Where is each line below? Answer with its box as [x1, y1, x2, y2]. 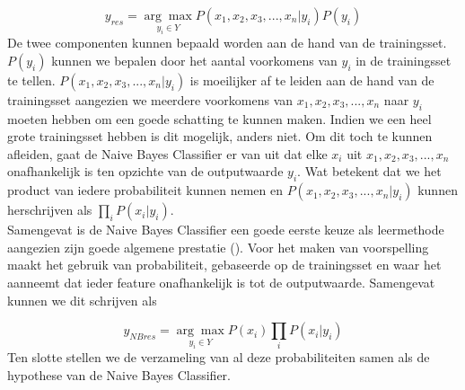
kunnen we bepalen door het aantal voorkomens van [51, 50, 338, 69]
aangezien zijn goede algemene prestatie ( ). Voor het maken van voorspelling [7, 237, 429, 256]
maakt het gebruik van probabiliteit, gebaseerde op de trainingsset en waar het [7, 255, 442, 274]
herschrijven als [7, 200, 92, 219]
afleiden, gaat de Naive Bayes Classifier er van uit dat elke [7, 144, 328, 163]
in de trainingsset [355, 50, 452, 69]
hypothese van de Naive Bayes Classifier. [7, 366, 232, 385]
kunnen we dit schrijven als [7, 290, 157, 309]
